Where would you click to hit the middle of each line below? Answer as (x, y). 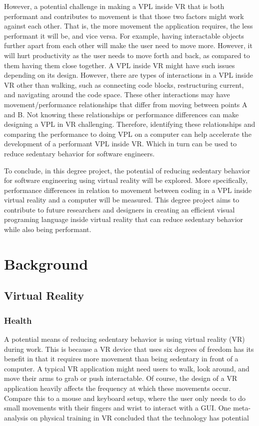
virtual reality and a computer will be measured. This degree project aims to (122, 200)
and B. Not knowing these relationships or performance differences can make (121, 114)
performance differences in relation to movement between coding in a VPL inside (128, 190)
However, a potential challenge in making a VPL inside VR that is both (114, 6)
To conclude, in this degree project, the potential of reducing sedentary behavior (127, 170)
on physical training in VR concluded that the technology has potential (139, 417)
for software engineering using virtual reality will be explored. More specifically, (126, 180)
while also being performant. (48, 229)
